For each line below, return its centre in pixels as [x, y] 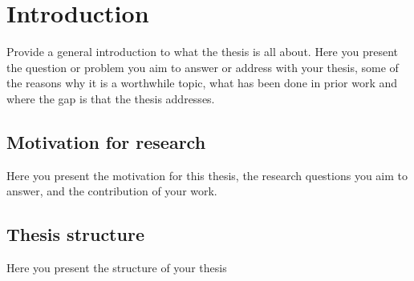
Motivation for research [106, 141]
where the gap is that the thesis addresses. [111, 98]
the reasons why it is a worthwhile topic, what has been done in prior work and [202, 83]
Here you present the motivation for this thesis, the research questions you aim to [207, 175]
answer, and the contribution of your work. [112, 191]
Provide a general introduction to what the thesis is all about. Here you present [202, 52]
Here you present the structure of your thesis [117, 268]
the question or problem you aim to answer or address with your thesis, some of [203, 67]
